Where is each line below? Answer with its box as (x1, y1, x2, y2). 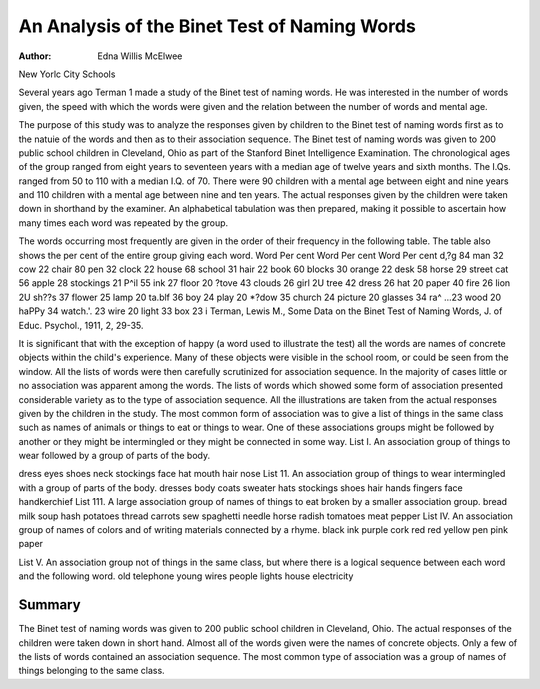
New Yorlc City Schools (18, 68, 116, 80)
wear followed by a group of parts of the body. (18, 450, 210, 462)
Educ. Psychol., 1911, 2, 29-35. (18, 319, 144, 331)
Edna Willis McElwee (97, 50, 183, 62)
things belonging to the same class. (18, 665, 165, 677)
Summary (18, 596, 81, 614)
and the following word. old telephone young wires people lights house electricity (18, 570, 354, 582)
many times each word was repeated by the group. (18, 216, 229, 229)
